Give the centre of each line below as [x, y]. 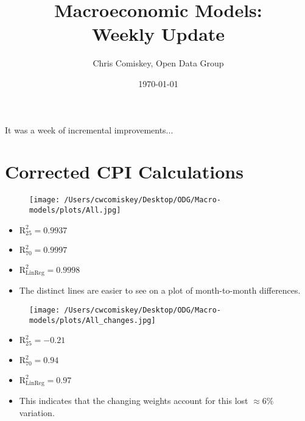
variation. [37, 412]
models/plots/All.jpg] [75, 210]
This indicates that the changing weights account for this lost [134, 401]
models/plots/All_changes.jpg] [93, 320]
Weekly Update [158, 34]
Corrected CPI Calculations [124, 172]
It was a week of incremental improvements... [89, 129]
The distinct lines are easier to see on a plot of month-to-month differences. [160, 290]
